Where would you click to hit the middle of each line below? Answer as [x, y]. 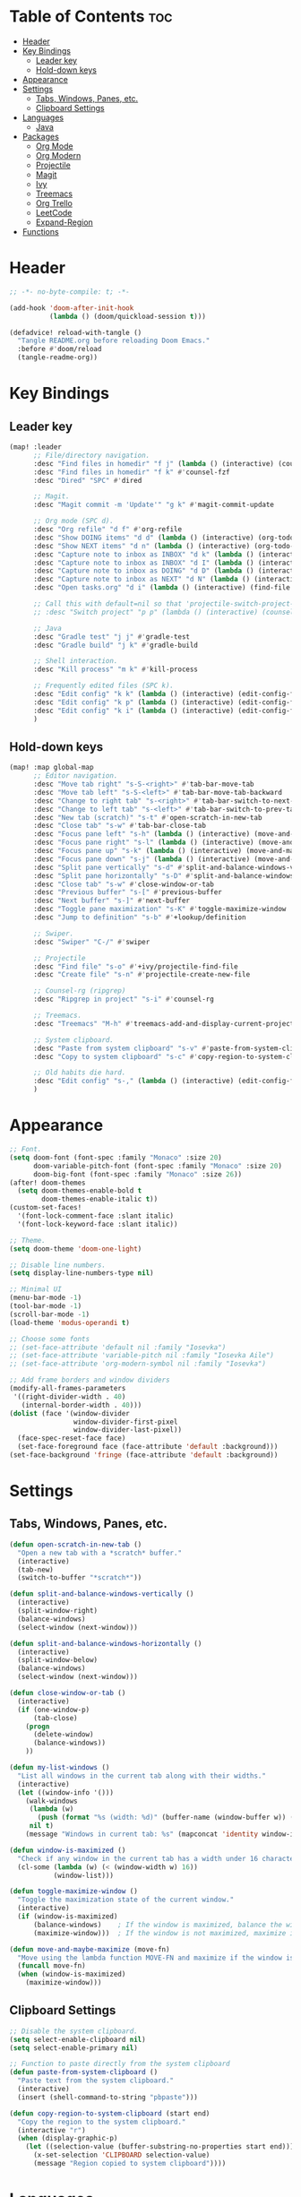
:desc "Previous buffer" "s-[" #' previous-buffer [127, 892]
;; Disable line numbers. [57, 1265]
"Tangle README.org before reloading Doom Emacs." [114, 341]
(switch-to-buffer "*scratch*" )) [80, 1578]
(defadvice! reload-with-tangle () [76, 332]
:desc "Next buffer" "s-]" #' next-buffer [112, 901]
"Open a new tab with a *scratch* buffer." [99, 1553]
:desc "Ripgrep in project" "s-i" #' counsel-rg [124, 999]
